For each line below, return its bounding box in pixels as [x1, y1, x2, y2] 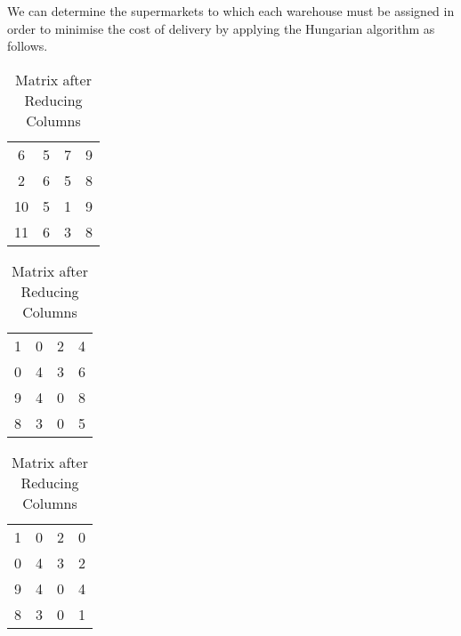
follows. [7, 36, 48, 55]
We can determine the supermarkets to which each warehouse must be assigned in [7, 2, 455, 20]
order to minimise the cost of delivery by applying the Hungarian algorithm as [7, 19, 435, 37]
